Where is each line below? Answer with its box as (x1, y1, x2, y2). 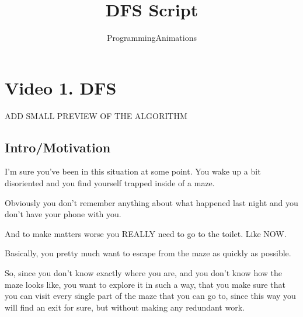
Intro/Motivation (5, 138, 111, 156)
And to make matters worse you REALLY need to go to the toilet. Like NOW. (5, 227, 287, 239)
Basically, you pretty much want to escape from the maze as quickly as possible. (5, 247, 291, 259)
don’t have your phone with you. (5, 208, 121, 220)
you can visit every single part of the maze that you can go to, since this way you (5, 290, 296, 302)
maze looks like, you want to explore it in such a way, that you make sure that (5, 278, 285, 290)
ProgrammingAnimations (107, 32, 197, 44)
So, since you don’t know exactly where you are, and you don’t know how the (5, 267, 282, 279)
